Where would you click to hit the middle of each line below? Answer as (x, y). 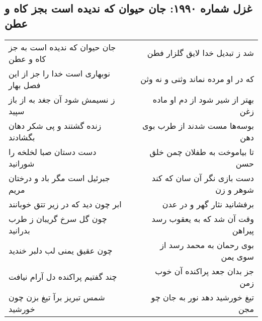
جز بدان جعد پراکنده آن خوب (204, 271)
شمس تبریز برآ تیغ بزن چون (57, 297)
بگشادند (22, 137)
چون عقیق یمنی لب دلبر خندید (61, 251)
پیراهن (243, 230)
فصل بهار (25, 85)
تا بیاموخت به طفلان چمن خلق (202, 151)
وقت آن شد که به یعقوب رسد (203, 218)
